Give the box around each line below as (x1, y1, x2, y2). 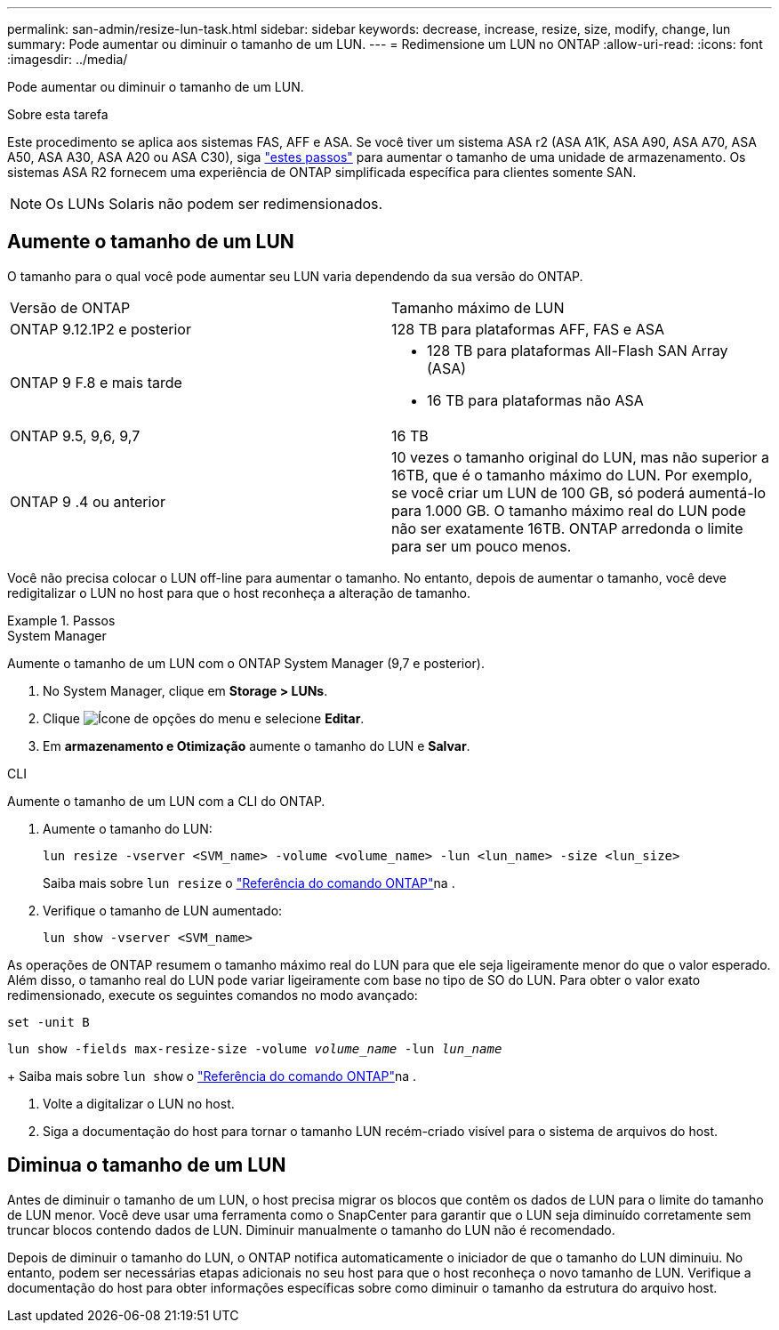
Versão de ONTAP (10, 298, 131, 317)
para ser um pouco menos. (391, 536, 572, 555)
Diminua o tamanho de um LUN (7, 1154, 286, 1177)
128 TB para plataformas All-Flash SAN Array (427, 341, 728, 359)
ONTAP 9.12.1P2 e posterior (10, 319, 191, 338)
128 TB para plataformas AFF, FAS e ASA (391, 319, 664, 338)
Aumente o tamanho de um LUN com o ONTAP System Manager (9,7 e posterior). (7, 655, 485, 671)
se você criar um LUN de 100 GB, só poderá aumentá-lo (391, 483, 766, 502)
